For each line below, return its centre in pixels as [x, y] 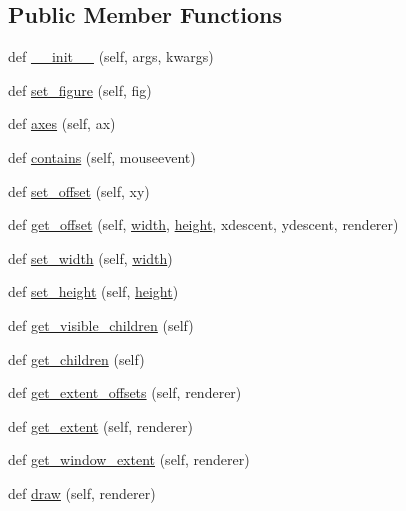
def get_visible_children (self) [101, 324]
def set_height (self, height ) [93, 291]
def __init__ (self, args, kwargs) [111, 56]
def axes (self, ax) [62, 123]
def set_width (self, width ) [90, 257]
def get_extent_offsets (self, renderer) [125, 392]
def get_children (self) [76, 358]
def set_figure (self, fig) [80, 89]
